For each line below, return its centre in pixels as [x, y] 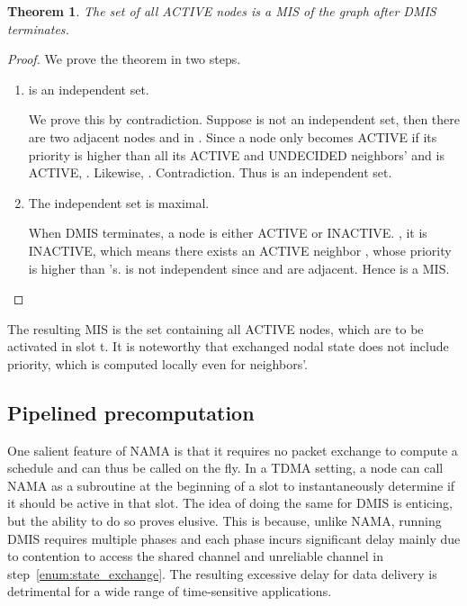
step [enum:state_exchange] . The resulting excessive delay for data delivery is [222, 573]
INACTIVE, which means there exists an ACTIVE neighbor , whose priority [240, 250]
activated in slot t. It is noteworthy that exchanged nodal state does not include [228, 346]
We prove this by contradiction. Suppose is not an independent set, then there [244, 119]
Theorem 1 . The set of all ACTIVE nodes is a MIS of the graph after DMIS [222, 11]
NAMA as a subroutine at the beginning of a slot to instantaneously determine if [231, 485]
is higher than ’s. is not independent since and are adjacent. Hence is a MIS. [239, 268]
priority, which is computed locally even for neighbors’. [158, 363]
